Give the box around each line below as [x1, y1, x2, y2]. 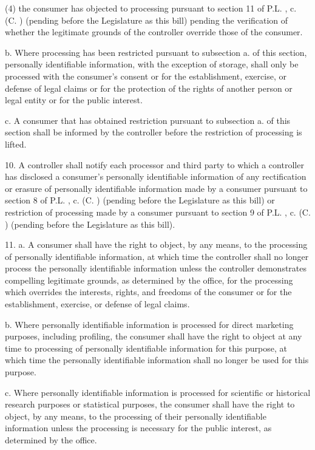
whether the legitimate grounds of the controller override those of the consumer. [5, 26, 303, 38]
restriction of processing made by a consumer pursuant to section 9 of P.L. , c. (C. [5, 205, 311, 218]
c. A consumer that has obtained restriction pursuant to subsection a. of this [5, 114, 291, 126]
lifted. [5, 137, 27, 150]
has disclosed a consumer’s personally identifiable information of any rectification [5, 170, 307, 183]
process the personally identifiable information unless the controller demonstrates [5, 262, 307, 274]
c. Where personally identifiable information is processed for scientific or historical [5, 386, 311, 398]
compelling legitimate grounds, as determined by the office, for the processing [5, 273, 293, 286]
